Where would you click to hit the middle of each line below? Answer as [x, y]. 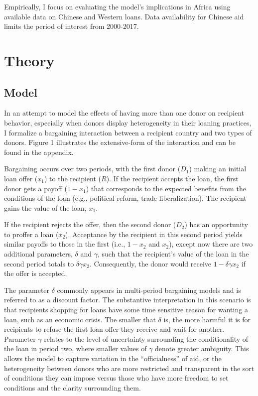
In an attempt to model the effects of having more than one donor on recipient [124, 113]
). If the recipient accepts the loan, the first [172, 178]
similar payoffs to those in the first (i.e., [65, 244]
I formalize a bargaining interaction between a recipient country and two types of [128, 132]
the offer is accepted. [36, 273]
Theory [29, 60]
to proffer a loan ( [31, 234]
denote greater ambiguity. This [202, 348]
